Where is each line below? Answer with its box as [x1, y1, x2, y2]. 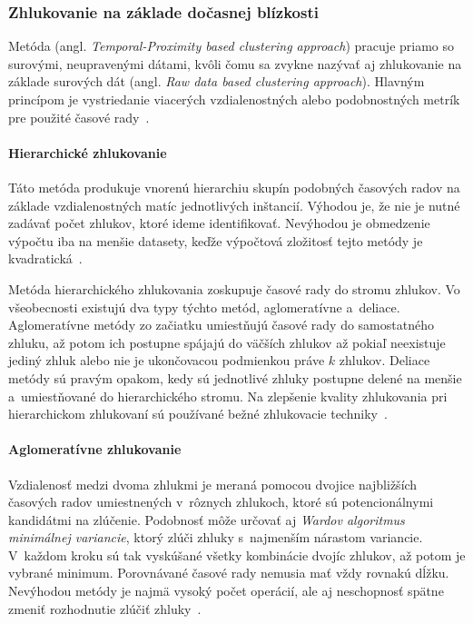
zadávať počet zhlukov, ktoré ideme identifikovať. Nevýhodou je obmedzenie [8, 213, 430, 233]
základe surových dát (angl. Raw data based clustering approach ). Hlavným [8, 72, 425, 91]
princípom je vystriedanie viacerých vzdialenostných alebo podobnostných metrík [8, 90, 460, 108]
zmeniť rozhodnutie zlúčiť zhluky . [8, 599, 202, 618]
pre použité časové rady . [8, 107, 150, 126]
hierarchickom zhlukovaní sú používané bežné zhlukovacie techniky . [8, 404, 388, 423]
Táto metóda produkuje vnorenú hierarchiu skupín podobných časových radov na [8, 177, 460, 196]
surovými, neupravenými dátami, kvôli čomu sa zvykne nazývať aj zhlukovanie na [8, 54, 462, 73]
